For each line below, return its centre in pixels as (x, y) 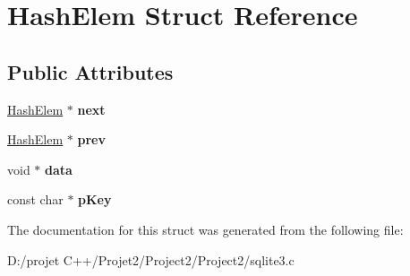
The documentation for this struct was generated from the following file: (205, 229)
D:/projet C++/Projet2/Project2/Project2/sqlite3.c (151, 259)
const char (35, 199)
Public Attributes (90, 71)
